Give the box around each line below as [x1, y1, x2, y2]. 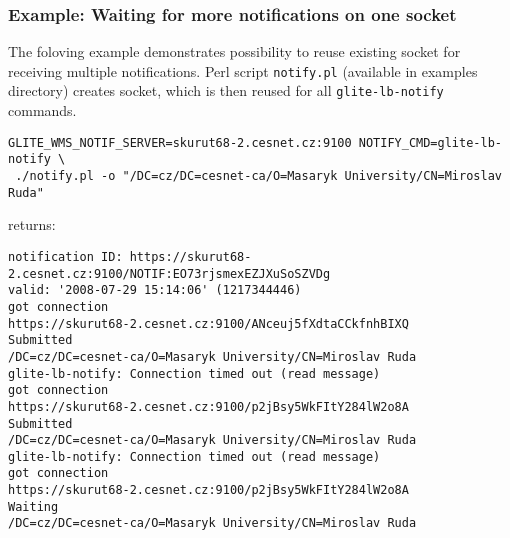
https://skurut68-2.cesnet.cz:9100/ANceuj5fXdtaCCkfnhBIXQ [8, 316, 409, 331]
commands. [8, 100, 77, 121]
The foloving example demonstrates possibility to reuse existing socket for [8, 41, 461, 62]
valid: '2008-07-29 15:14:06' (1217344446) [8, 283, 302, 298]
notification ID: [8, 249, 123, 264]
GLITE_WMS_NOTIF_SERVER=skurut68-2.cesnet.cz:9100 [8, 135, 352, 150]
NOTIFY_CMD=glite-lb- [358, 135, 502, 150]
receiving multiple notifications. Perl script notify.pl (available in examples [8, 60, 478, 81]
